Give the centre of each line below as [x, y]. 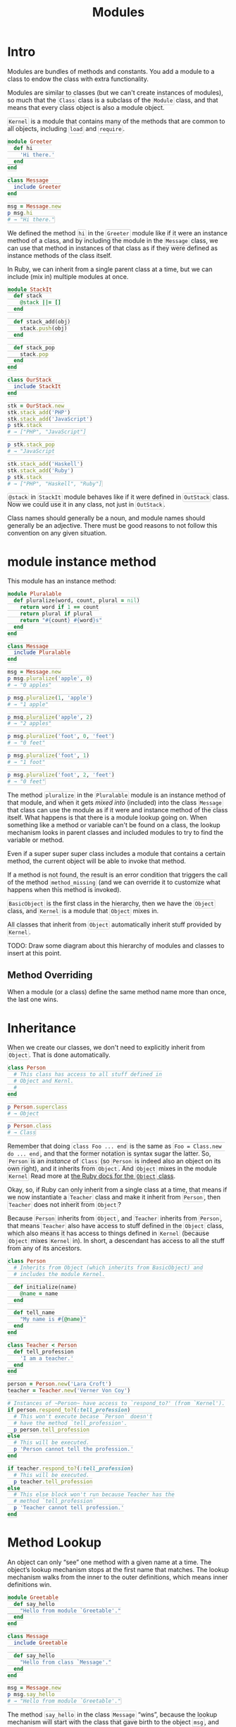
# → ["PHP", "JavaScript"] [47, 432]
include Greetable [41, 1643]
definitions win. [30, 1584]
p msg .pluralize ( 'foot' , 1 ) [49, 755]
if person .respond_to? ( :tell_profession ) [69, 1410]
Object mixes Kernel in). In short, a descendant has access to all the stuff [117, 1241]
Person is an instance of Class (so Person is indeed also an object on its [115, 1161]
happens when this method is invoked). [64, 889]
